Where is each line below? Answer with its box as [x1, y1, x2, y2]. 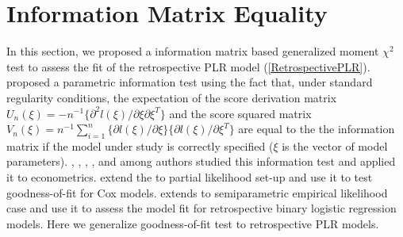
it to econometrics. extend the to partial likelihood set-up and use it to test [6, 169, 373, 185]
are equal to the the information [238, 120, 395, 137]
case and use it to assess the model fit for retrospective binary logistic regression [6, 200, 397, 216]
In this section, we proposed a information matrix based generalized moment [6, 43, 379, 59]
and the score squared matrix [169, 105, 312, 121]
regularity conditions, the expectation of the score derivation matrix [6, 89, 337, 105]
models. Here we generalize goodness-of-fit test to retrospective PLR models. [6, 215, 379, 231]
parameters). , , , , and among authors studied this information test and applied [6, 153, 396, 170]
